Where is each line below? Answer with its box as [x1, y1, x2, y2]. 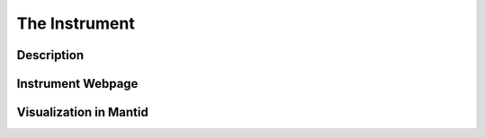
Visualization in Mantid [16, 105, 148, 120]
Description [16, 47, 85, 63]
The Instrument [16, 13, 135, 33]
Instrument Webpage [16, 76, 139, 91]
